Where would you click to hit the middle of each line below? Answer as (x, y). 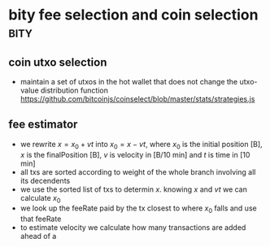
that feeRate (41, 219)
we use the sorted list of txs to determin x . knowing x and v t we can (134, 189)
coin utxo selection (58, 62)
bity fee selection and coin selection (133, 15)
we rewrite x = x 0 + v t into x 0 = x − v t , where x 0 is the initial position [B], (141, 145)
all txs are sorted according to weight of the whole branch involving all (138, 171)
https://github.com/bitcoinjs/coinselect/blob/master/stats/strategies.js (137, 99)
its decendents (45, 180)
